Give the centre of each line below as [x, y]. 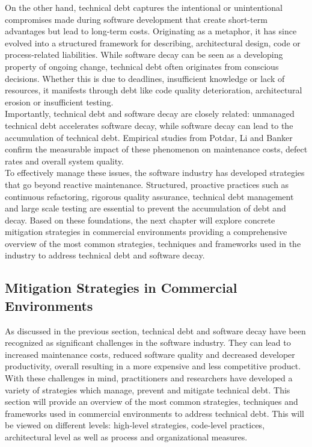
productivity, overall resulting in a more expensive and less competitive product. [153, 366]
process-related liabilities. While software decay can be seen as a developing [144, 55]
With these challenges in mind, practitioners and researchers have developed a [149, 378]
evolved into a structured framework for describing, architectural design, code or [153, 42]
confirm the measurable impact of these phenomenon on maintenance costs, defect [156, 149]
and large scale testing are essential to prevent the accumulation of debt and [145, 208]
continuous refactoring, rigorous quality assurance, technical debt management [149, 196]
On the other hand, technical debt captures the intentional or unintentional [144, 7]
